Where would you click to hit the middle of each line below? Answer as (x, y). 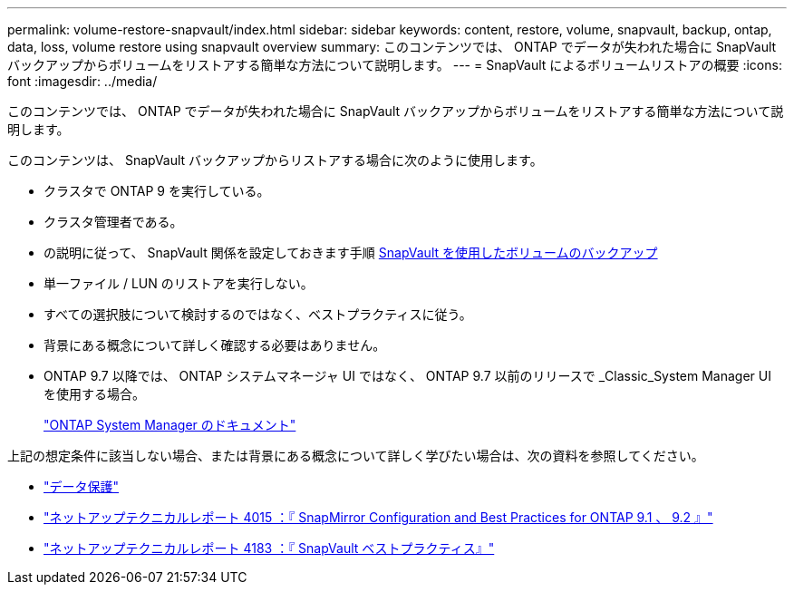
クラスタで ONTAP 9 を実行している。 (157, 191)
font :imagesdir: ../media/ (82, 81)
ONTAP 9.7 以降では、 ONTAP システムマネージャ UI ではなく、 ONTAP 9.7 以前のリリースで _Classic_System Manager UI (407, 376)
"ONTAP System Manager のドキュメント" (170, 425)
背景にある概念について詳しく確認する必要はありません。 (215, 345)
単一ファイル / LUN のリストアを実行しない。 (179, 283)
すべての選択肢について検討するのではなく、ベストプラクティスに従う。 (258, 314)
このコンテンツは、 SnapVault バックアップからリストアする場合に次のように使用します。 (275, 160)
